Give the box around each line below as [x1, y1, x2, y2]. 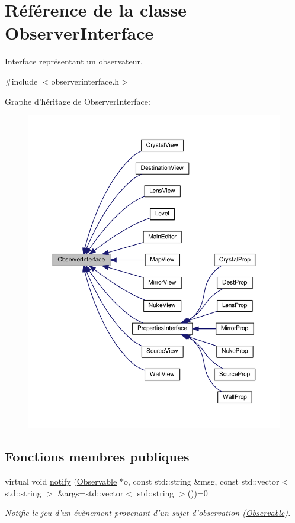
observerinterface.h [51, 75, 120, 87]
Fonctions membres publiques [5, 447, 190, 466]
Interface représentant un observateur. [5, 55, 143, 67]
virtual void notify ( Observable [5, 475, 117, 488]
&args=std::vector [57, 486, 124, 499]
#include [5, 75, 38, 87]
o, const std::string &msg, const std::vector [123, 475, 280, 488]
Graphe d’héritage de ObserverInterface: [5, 95, 150, 107]
